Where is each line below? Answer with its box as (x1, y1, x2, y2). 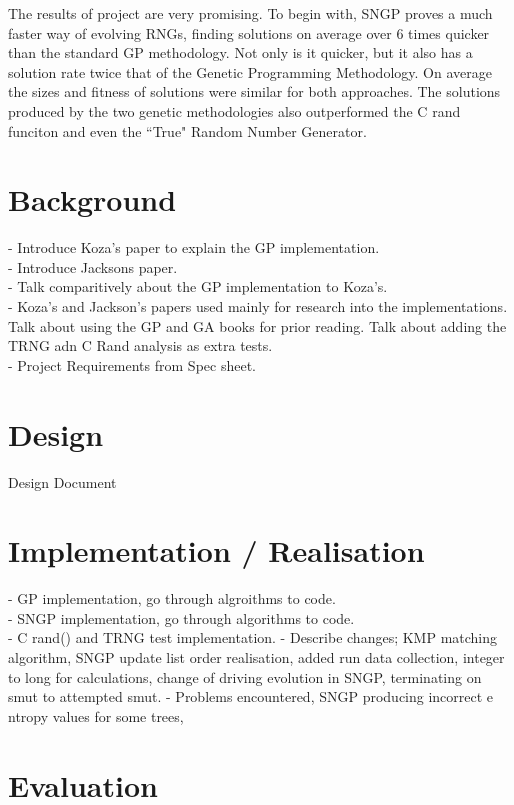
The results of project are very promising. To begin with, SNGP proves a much (8, 3, 493, 23)
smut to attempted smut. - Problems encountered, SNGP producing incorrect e (8, 686, 494, 707)
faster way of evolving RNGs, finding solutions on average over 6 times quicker (8, 22, 490, 43)
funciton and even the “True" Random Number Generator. (8, 120, 367, 141)
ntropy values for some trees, (8, 705, 184, 726)
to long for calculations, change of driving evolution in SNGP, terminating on (8, 666, 482, 687)
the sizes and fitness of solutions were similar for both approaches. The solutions (8, 81, 501, 102)
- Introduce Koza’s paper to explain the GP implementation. (8, 237, 380, 258)
